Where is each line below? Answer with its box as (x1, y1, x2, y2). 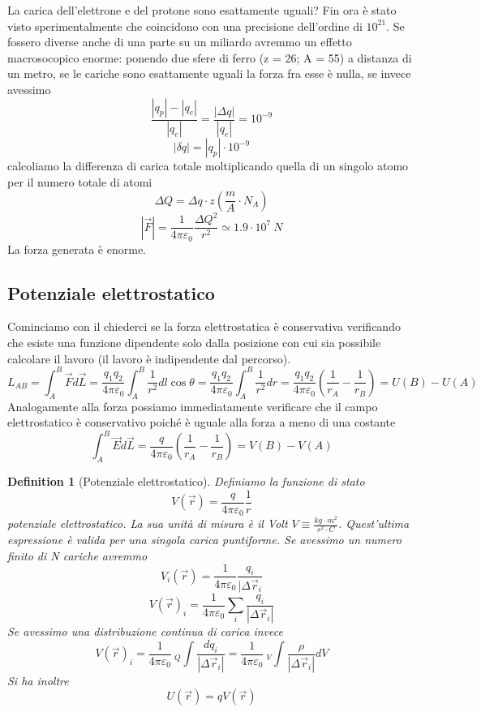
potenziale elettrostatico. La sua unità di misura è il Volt (7, 515, 288, 532)
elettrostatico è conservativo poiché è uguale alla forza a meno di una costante (7, 414, 396, 431)
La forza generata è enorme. (7, 240, 147, 257)
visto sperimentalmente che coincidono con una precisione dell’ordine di (7, 17, 363, 34)
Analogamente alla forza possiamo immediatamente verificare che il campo (7, 397, 378, 414)
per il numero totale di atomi (7, 174, 152, 191)
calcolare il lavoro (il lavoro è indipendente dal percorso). (7, 350, 291, 367)
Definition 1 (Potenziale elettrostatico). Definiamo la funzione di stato (7, 473, 365, 489)
